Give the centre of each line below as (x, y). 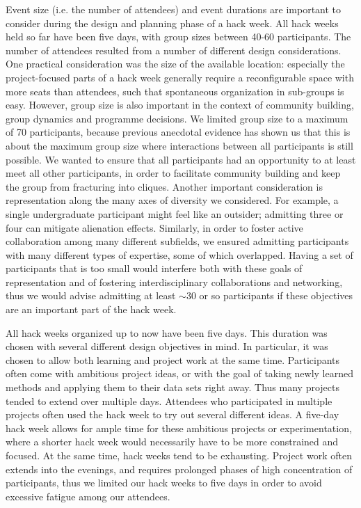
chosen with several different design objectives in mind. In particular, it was (167, 346)
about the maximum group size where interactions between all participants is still (179, 145)
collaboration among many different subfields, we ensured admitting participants (177, 241)
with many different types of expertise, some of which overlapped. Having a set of (179, 254)
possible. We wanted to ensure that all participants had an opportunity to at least (181, 159)
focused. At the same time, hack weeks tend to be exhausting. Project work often (179, 455)
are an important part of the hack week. (91, 309)
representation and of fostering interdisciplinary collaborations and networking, (174, 281)
